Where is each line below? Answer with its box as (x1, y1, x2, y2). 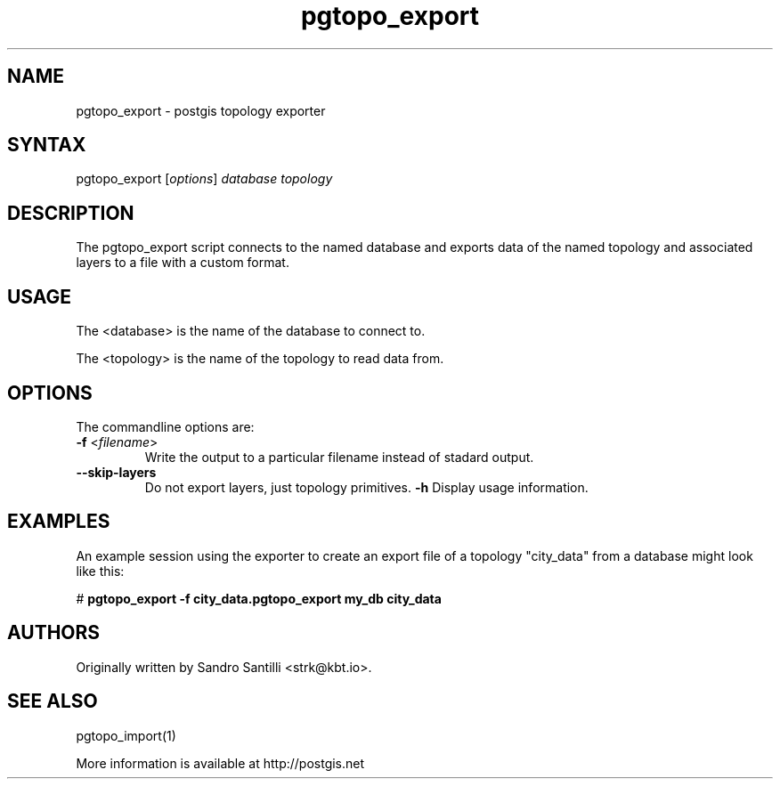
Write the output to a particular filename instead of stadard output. (144, 449, 534, 465)
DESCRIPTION (7, 201, 134, 224)
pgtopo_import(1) (76, 727, 176, 743)
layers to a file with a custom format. (76, 255, 289, 271)
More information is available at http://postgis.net (76, 755, 365, 771)
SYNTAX (7, 134, 86, 157)
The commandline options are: (76, 418, 255, 434)
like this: (76, 563, 125, 579)
